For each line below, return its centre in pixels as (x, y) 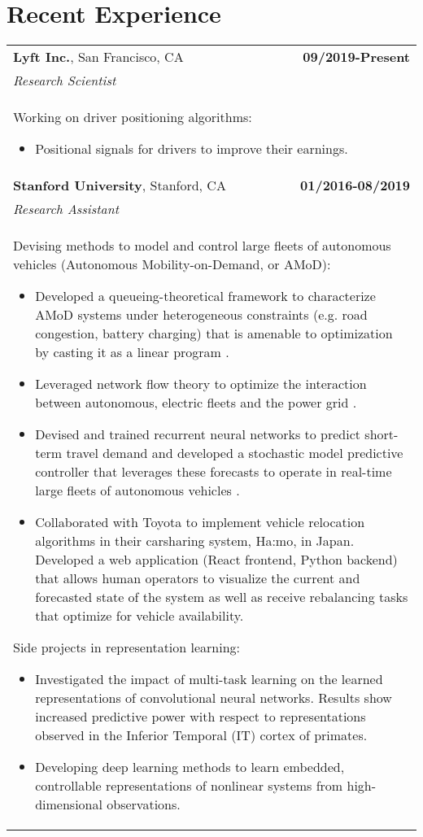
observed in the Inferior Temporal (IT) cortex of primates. (201, 735)
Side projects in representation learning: (127, 647)
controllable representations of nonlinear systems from (189, 786)
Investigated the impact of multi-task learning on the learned (209, 679)
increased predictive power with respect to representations (201, 717)
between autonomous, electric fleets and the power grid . (196, 403)
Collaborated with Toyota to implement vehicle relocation (200, 522)
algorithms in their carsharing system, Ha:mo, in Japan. (195, 541)
